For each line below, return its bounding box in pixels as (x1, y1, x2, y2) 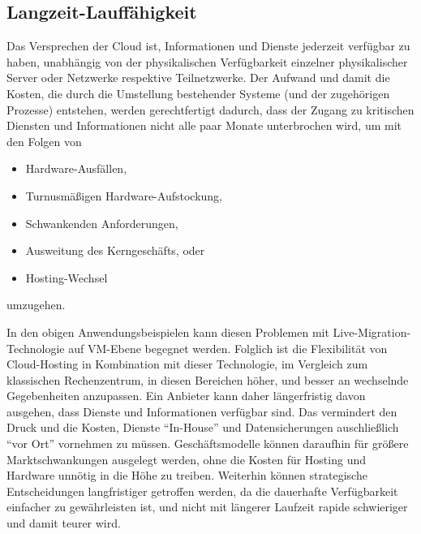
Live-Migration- (333, 323, 411, 340)
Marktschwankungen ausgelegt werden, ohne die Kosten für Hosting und (6, 450, 367, 467)
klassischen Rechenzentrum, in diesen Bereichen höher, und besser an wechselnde (6, 371, 409, 388)
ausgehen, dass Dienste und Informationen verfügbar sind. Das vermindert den (6, 403, 397, 420)
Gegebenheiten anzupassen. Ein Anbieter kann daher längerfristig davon (6, 387, 366, 404)
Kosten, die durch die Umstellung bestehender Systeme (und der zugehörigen (6, 84, 390, 101)
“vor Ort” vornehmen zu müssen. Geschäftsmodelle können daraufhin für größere (6, 435, 409, 452)
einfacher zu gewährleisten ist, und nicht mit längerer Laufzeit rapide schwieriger (6, 498, 408, 515)
